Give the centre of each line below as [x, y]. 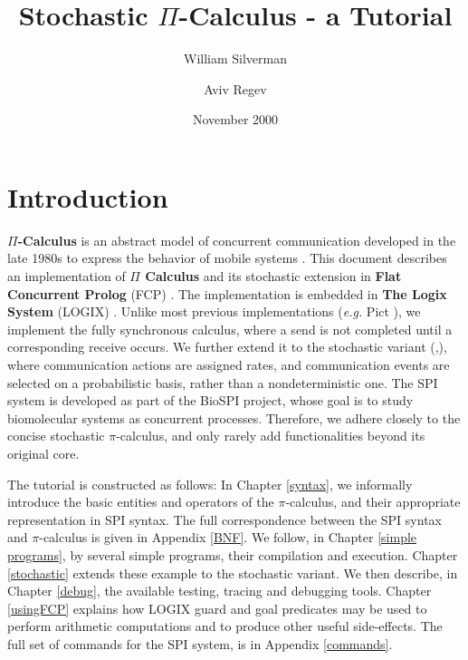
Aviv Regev [235, 88]
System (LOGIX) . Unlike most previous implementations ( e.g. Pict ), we [214, 311]
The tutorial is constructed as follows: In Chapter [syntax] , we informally [210, 484]
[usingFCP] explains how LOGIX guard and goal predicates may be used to [217, 608]
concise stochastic [56, 436]
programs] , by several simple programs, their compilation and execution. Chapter [233, 554]
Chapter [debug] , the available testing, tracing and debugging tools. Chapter [220, 591]
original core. [43, 453]
